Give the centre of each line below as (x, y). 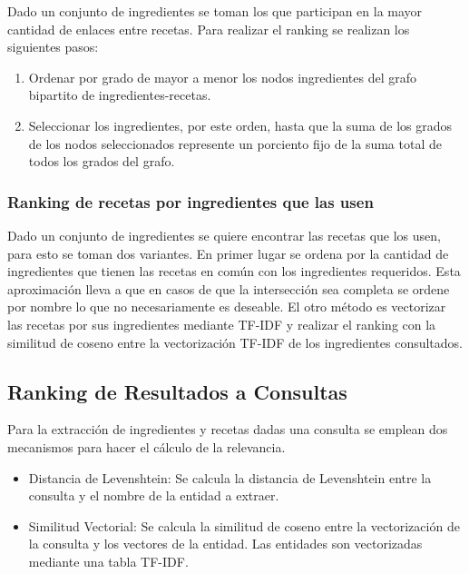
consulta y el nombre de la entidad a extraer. (154, 495)
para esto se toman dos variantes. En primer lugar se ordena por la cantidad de (228, 253)
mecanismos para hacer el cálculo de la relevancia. (147, 446)
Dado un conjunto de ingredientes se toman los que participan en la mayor (215, 11)
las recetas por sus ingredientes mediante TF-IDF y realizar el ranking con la (222, 324)
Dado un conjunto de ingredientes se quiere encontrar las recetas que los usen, (224, 235)
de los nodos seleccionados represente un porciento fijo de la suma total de (235, 143)
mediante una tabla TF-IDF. (108, 561)
